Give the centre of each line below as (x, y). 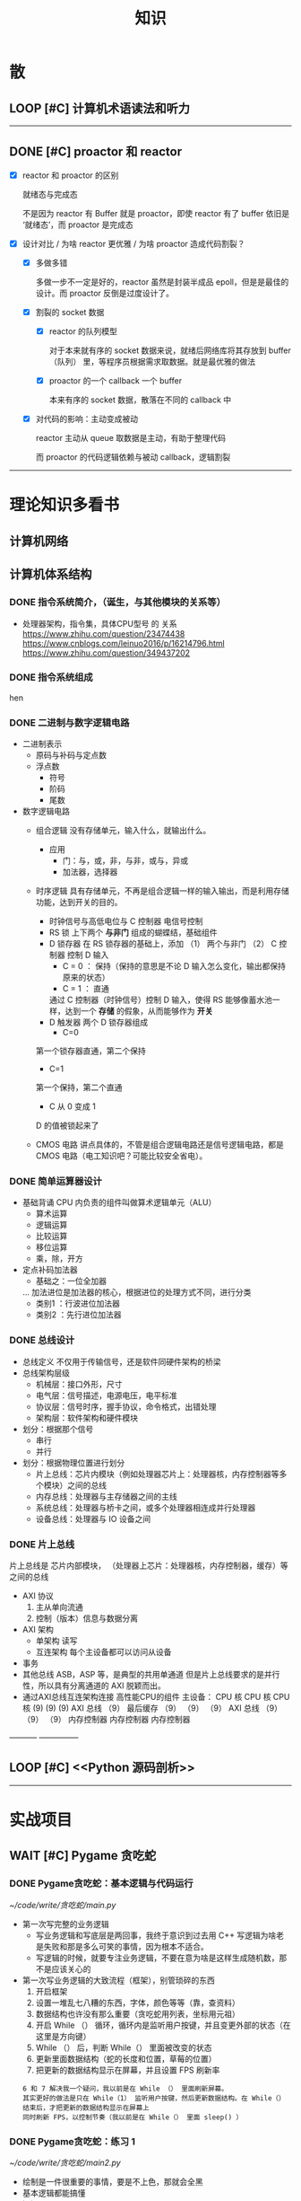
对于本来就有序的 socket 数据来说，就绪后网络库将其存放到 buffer (170, 350)
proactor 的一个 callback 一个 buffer (115, 381)
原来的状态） (86, 977)
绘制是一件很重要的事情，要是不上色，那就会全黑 (112, 2181)
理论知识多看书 (64, 505)
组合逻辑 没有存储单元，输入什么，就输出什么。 (123, 831)
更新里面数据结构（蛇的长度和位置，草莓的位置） (126, 2058)
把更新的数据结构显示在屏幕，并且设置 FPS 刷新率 (128, 2070)
